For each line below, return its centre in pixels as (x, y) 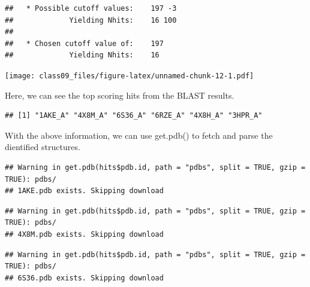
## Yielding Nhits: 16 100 (91, 20)
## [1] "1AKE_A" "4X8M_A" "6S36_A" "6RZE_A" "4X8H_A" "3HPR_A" (134, 116)
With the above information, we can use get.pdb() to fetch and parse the (139, 135)
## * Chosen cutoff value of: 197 (84, 43)
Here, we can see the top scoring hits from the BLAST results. (120, 95)
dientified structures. (43, 147)
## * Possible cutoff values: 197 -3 (91, 8)
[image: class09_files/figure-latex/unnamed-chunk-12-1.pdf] (130, 76)
